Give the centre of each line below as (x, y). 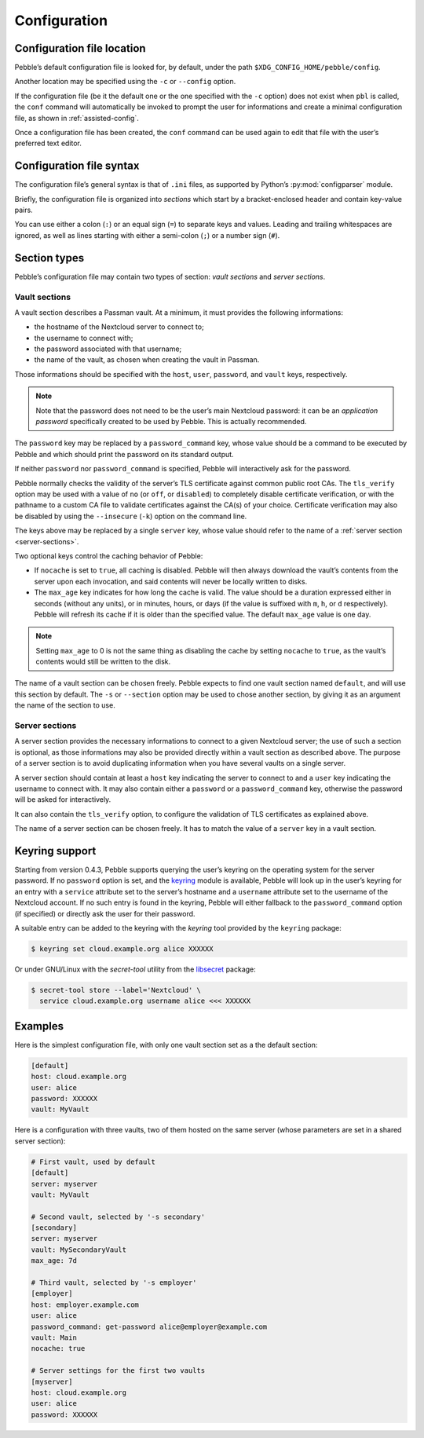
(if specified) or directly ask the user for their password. (105, 913)
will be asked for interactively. (63, 799)
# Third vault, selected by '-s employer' (114, 1283)
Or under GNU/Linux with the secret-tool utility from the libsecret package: (135, 969)
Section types (49, 258)
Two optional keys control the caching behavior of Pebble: (109, 556)
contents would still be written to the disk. (103, 662)
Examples (39, 1026)
